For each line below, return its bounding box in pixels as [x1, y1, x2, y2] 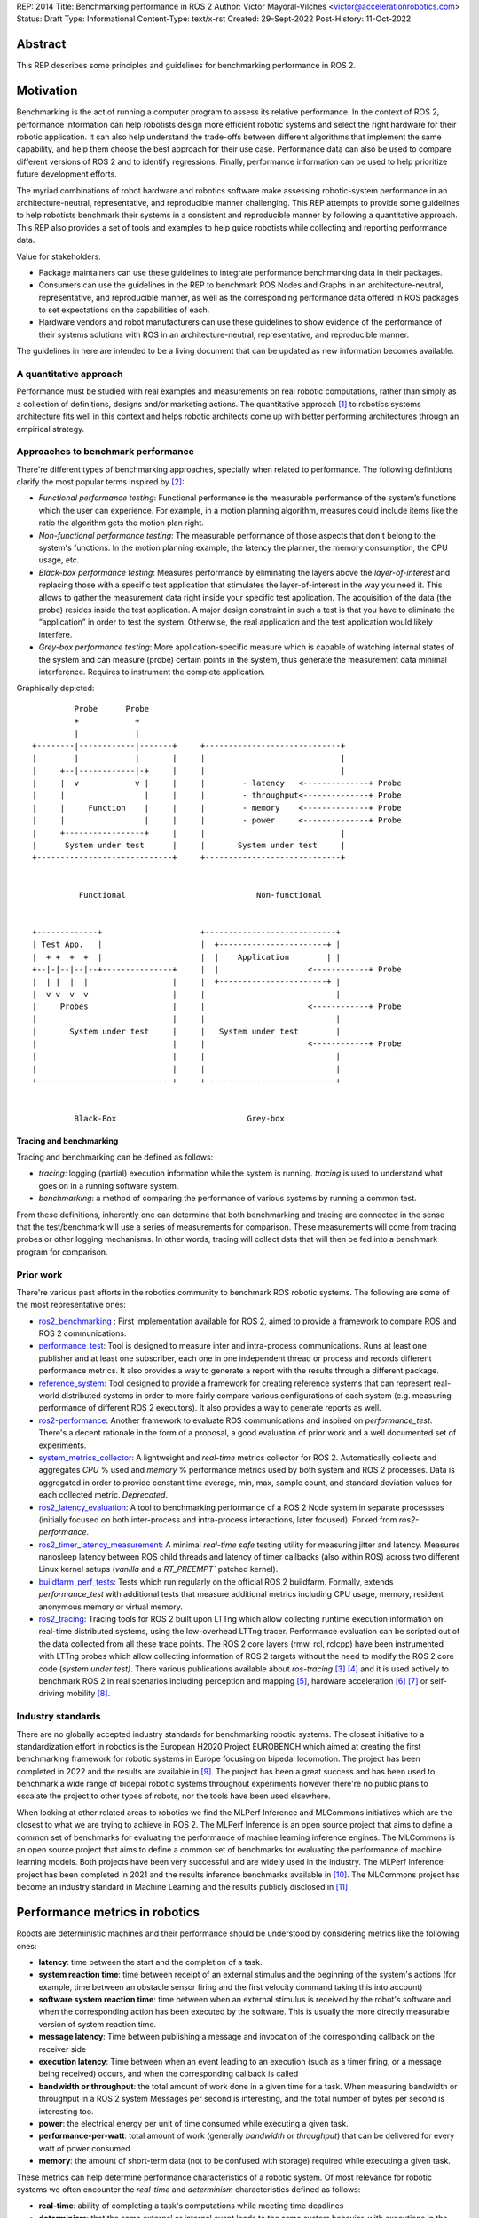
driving [38, 1688, 65, 1699]
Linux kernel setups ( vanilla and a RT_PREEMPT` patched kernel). [38, 1564, 279, 1575]
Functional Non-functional [78, 890, 323, 900]
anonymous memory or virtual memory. [38, 1601, 184, 1612]
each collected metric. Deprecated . [38, 1490, 169, 1500]
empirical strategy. [16, 423, 85, 434]
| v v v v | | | [32, 989, 342, 999]
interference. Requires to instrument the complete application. [38, 666, 265, 677]
